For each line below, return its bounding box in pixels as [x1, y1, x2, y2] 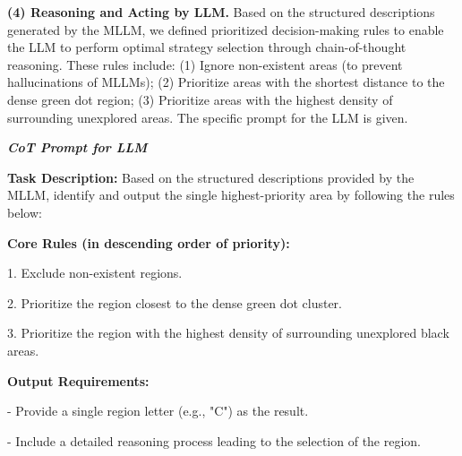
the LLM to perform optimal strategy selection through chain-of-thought [7, 38, 406, 56]
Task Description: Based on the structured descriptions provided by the [7, 168, 415, 186]
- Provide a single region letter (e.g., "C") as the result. [7, 401, 309, 420]
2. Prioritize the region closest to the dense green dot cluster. [7, 293, 342, 312]
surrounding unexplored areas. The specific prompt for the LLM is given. [7, 108, 408, 126]
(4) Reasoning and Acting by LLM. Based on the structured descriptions [7, 3, 435, 21]
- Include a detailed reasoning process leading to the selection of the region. [7, 431, 422, 450]
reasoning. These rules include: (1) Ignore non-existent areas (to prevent [7, 55, 403, 73]
